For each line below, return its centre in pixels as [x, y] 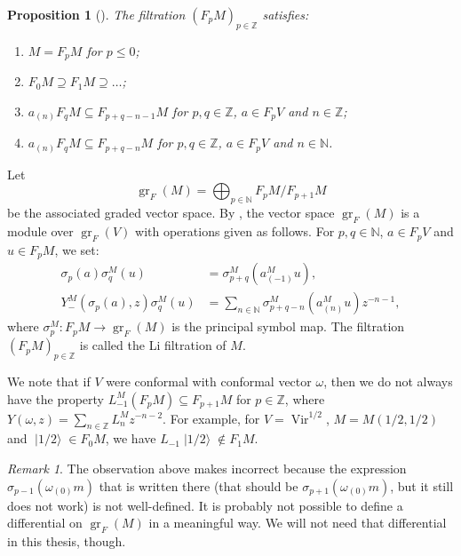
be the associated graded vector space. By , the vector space [171, 213]
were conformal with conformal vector [209, 381]
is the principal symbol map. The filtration [288, 326]
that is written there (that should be [199, 485]
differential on [45, 523]
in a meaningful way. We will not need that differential [298, 523]
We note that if [49, 381]
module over [40, 231]
